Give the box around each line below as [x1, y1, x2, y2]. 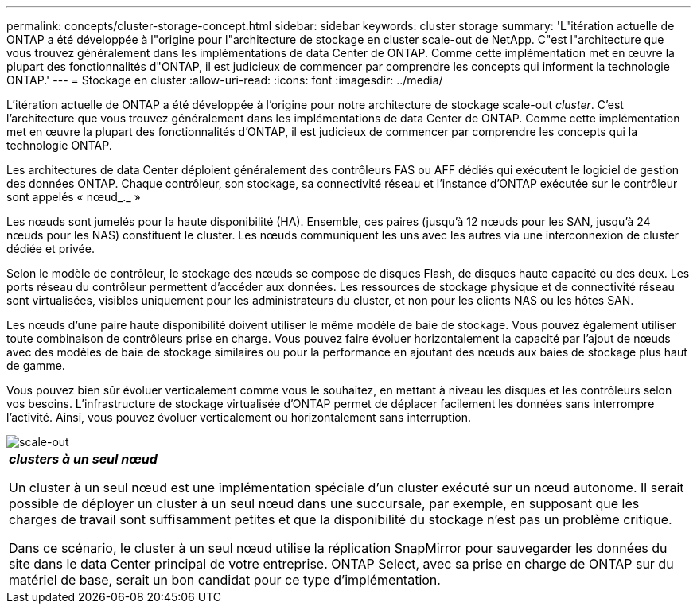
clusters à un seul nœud [9, 451, 158, 467]
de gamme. [6, 359, 65, 372]
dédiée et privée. [6, 242, 95, 255]
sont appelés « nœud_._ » [6, 190, 141, 204]
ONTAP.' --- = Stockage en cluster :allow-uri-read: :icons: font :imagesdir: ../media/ [6, 73, 443, 87]
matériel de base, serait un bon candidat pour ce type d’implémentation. [9, 572, 441, 588]
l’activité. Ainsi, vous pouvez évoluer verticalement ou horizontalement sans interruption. [6, 410, 471, 424]
